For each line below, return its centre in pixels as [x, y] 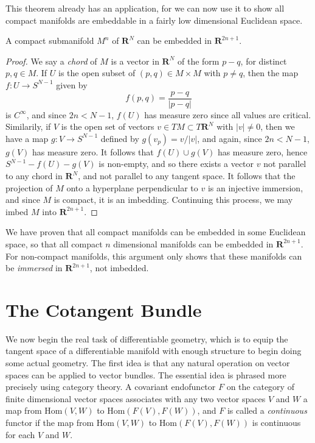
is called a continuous [267, 410]
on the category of [260, 387]
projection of [29, 187]
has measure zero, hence [262, 151]
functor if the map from [50, 423]
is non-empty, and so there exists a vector [176, 164]
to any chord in [34, 175]
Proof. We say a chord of [51, 61]
